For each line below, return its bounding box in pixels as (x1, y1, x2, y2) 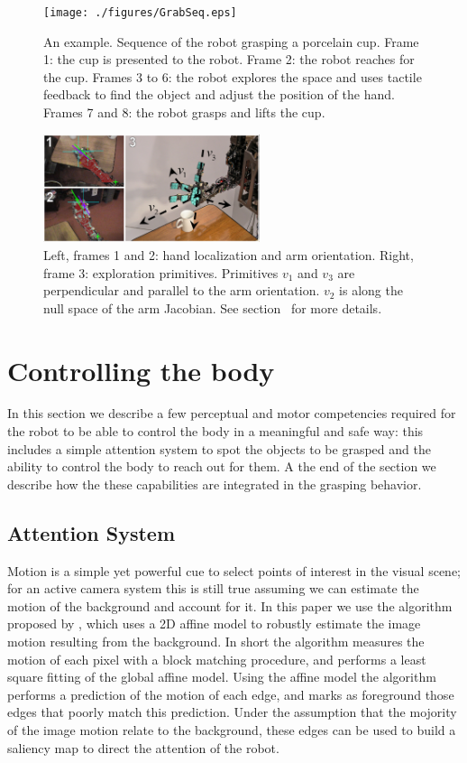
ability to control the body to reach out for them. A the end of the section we (7, 457, 436, 476)
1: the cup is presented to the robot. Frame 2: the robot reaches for (43, 50, 415, 69)
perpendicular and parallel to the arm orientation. (43, 281, 320, 300)
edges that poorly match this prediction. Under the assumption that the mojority (7, 703, 457, 721)
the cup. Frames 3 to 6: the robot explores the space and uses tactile (43, 67, 422, 86)
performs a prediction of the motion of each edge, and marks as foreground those (7, 684, 454, 703)
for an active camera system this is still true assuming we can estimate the (7, 579, 419, 598)
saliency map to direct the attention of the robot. (7, 738, 279, 757)
